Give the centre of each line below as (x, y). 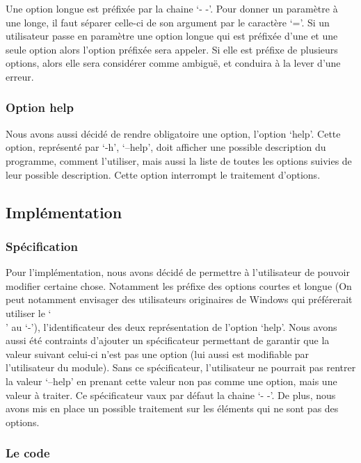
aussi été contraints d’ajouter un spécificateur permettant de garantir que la (168, 340)
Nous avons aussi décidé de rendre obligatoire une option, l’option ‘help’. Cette (173, 133)
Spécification (42, 246)
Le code (28, 453)
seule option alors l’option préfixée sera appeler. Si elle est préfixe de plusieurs (172, 49)
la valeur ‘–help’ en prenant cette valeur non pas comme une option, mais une (171, 381)
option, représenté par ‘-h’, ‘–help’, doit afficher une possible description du (166, 147)
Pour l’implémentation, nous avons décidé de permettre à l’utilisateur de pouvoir (178, 272)
